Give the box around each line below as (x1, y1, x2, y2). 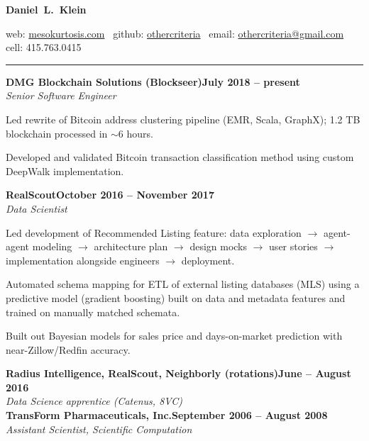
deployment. (181, 252, 235, 267)
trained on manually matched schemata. (6, 304, 180, 319)
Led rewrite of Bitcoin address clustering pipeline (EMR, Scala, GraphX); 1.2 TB (6, 111, 360, 126)
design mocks (189, 239, 248, 254)
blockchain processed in (6, 125, 108, 140)
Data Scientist (6, 201, 67, 216)
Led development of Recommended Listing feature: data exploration (6, 225, 302, 240)
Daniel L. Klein (6, 2, 87, 16)
